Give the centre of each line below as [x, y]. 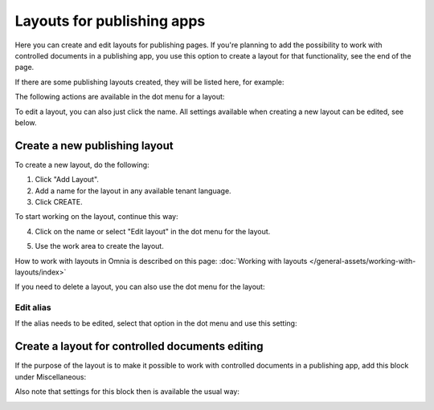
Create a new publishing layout [94, 146]
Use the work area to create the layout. [99, 246]
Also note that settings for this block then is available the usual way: [127, 392]
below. [26, 122]
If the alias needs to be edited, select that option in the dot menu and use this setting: [156, 323]
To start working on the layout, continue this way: [96, 217]
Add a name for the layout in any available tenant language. [133, 191]
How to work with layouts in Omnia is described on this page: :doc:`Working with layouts [161, 261]
